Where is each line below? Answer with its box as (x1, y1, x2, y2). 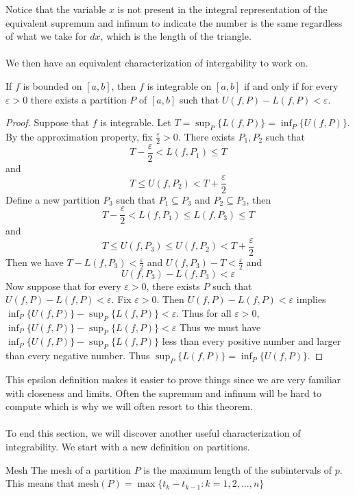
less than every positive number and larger (162, 334, 341, 348)
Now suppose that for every (5, 278, 121, 293)
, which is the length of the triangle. (100, 29, 252, 43)
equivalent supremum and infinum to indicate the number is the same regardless (5, 15, 343, 29)
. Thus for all (176, 305, 232, 319)
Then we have (5, 254, 64, 269)
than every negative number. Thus (5, 348, 150, 363)
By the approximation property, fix (5, 129, 153, 143)
